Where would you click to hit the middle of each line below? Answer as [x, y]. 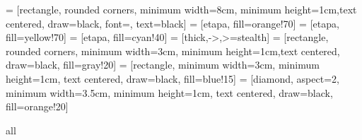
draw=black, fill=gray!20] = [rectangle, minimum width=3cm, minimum [163, 65]
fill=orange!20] [37, 106]
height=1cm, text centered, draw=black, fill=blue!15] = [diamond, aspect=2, [173, 78]
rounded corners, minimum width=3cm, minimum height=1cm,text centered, [173, 51]
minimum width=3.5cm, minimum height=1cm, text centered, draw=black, [169, 92]
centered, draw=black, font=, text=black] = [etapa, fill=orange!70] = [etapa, [173, 23]
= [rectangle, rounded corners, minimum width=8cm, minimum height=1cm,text [181, 9]
